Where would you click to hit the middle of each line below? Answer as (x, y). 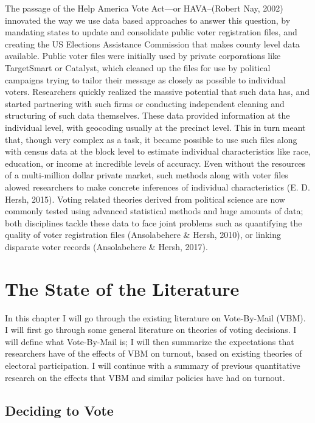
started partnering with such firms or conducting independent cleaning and (145, 103)
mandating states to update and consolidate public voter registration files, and (151, 32)
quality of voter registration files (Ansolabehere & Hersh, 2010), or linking (143, 235)
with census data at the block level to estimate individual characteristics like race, (158, 151)
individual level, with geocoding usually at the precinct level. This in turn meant (155, 127)
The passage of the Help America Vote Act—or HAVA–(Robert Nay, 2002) (144, 8)
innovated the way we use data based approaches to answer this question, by (148, 20)
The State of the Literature (122, 288)
